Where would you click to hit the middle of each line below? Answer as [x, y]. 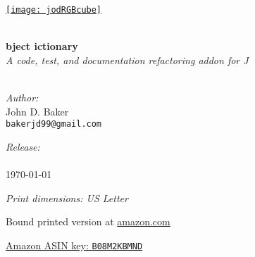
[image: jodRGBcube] [54, 10]
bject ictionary [42, 46]
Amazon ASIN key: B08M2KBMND [74, 245]
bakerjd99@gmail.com [54, 124]
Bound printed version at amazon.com [88, 221]
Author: [22, 98]
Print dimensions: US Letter [67, 198]
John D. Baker [37, 111]
